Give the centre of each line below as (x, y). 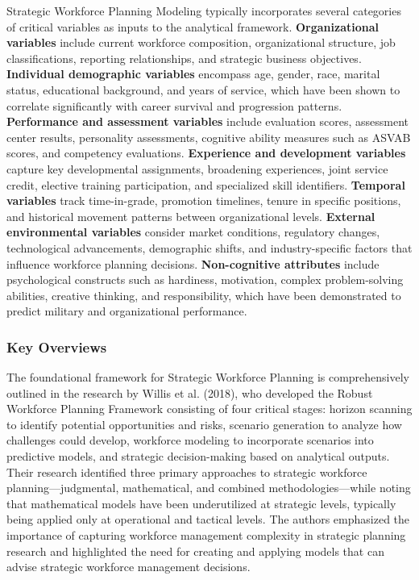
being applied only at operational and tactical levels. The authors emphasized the (208, 519)
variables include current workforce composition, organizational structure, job (201, 42)
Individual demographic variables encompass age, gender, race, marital (193, 74)
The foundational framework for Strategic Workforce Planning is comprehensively (208, 377)
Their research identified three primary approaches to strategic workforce (187, 472)
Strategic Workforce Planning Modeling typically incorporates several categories (204, 10)
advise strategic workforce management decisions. (129, 567)
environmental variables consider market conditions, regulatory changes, (193, 232)
